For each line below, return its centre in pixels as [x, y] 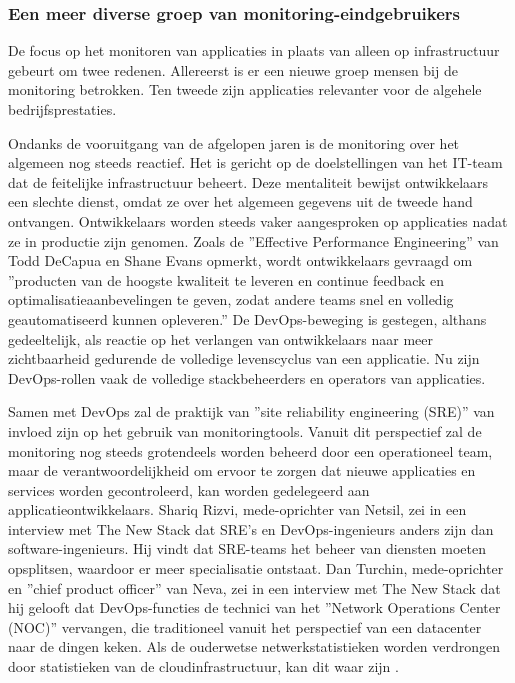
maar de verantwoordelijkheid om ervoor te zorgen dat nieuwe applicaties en [242, 470]
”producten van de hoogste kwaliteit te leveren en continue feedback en [226, 279]
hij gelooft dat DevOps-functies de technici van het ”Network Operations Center [254, 607]
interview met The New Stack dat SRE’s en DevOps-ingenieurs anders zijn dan [251, 528]
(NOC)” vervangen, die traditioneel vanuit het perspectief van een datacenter [245, 626]
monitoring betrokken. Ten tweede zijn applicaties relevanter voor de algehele [245, 89]
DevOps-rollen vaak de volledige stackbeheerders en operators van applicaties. [247, 377]
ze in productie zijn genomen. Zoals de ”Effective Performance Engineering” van [253, 240]
